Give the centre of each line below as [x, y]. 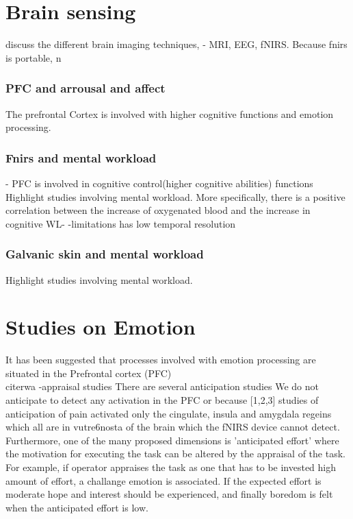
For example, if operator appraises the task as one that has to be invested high [171, 467]
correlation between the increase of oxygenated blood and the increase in [158, 210]
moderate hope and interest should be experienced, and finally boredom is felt [169, 494]
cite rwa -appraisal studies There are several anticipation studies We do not [162, 386]
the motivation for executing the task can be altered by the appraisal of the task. [175, 454]
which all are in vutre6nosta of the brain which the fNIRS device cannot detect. [173, 427]
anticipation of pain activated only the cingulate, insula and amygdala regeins [169, 413]
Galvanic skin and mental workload [105, 254]
